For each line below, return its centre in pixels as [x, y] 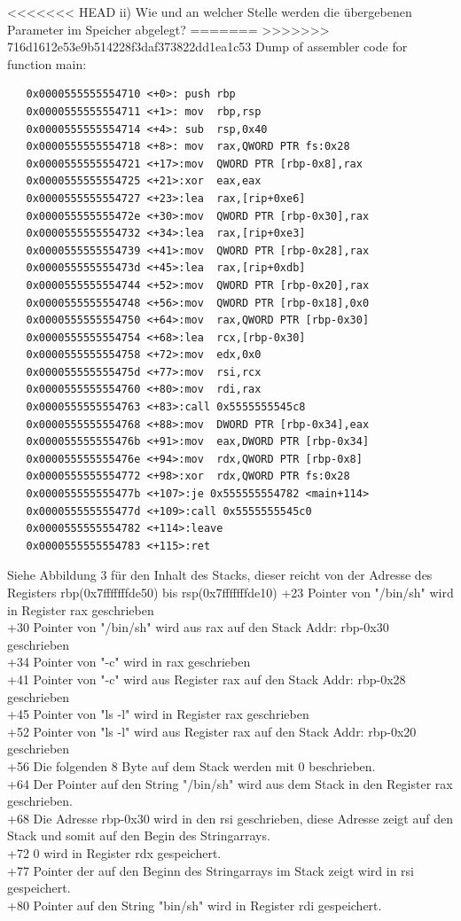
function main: [47, 63]
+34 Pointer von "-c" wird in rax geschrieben [129, 662]
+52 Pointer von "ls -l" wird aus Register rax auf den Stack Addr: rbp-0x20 [212, 731]
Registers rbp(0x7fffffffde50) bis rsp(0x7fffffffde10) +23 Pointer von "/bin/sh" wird [230, 592]
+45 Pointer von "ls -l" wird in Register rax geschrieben [158, 714]
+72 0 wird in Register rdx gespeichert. [114, 852]
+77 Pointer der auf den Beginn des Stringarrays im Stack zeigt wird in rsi [211, 870]
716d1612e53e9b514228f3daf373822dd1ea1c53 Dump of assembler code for [207, 47]
